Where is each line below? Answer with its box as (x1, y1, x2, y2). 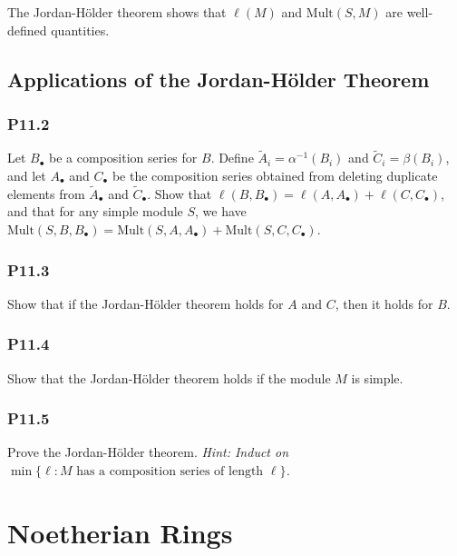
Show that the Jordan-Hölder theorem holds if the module (7, 368, 331, 387)
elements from (7, 184, 85, 203)
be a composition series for (49, 148, 198, 167)
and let (7, 166, 46, 184)
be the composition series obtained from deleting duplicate (112, 166, 438, 184)
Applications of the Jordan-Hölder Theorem (7, 65, 430, 93)
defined (7, 20, 47, 39)
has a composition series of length (76, 465, 264, 479)
